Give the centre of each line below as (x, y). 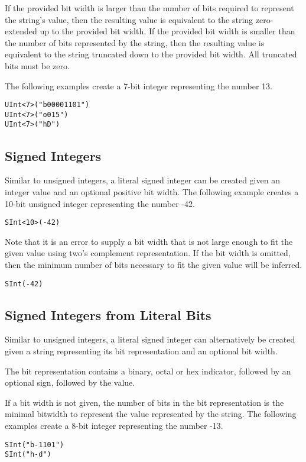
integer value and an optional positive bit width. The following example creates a (152, 191)
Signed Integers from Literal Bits (108, 314)
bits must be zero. (37, 65)
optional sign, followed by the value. (70, 382)
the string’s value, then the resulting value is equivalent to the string (129, 19)
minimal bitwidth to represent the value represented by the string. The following (151, 414)
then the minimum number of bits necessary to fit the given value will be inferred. (154, 264)
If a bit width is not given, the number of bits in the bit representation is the (144, 402)
